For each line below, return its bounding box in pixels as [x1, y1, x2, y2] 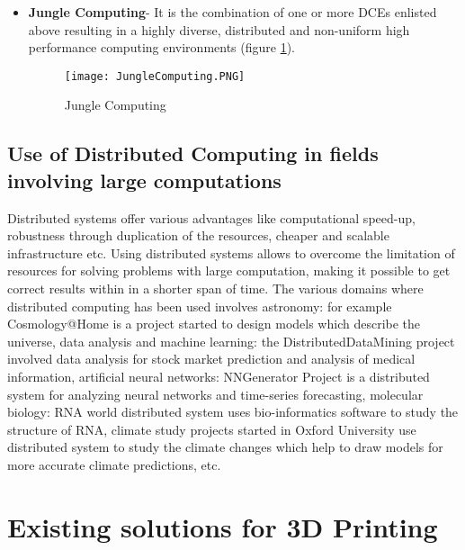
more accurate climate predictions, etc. [7, 455, 221, 473]
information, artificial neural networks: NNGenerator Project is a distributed [7, 366, 430, 385]
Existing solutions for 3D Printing [7, 508, 438, 545]
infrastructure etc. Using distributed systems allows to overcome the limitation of [7, 243, 455, 262]
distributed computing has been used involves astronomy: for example [7, 296, 392, 315]
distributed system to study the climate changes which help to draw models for [7, 437, 443, 456]
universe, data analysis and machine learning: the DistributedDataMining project [7, 331, 455, 350]
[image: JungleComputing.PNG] [64, 69, 246, 83]
